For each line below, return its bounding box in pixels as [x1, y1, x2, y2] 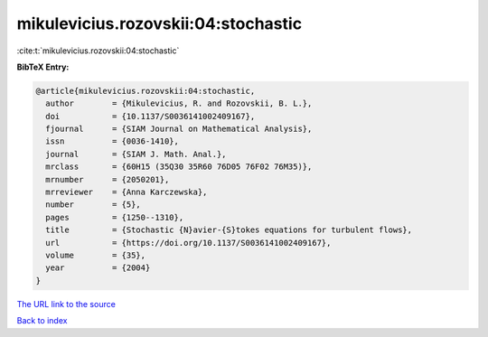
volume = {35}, [45, 250, 146, 260]
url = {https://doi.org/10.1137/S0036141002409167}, [45, 238, 332, 248]
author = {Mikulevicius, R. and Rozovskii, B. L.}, [45, 98, 313, 108]
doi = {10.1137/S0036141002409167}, [45, 111, 256, 121]
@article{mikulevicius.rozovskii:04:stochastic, [35, 86, 256, 96]
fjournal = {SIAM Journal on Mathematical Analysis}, [45, 124, 313, 135]
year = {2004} [45, 263, 151, 273]
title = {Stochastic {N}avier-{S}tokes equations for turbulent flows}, [45, 225, 413, 235]
